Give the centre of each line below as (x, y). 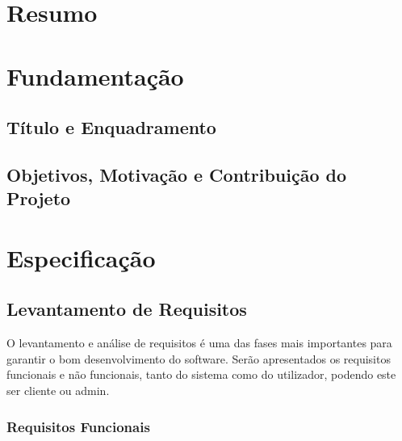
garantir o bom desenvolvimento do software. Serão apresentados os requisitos (199, 358)
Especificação (81, 257)
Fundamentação (95, 76)
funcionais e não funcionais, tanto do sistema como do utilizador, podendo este (201, 374)
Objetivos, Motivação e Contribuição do (177, 174)
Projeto (39, 198)
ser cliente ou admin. (58, 391)
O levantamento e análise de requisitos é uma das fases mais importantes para (199, 343)
